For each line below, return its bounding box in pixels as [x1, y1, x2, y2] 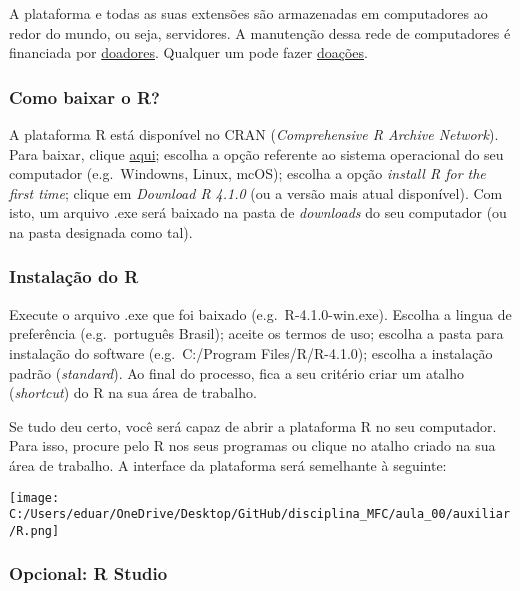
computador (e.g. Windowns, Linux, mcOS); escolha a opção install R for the [9, 163, 486, 184]
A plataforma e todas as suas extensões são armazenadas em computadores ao [9, 3, 488, 23]
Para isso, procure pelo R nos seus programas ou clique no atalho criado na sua [9, 435, 496, 456]
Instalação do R [9, 264, 139, 289]
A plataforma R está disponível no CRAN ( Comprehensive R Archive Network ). [9, 124, 499, 144]
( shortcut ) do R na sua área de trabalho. [9, 382, 257, 403]
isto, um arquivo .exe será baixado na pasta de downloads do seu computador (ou [9, 202, 507, 223]
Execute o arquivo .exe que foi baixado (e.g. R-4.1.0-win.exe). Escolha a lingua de [9, 303, 512, 324]
